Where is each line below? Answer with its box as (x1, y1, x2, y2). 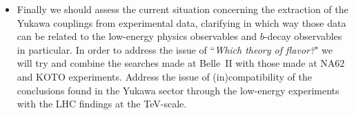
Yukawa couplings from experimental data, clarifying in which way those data (17, 15, 346, 30)
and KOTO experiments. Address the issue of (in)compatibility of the (17, 69, 312, 83)
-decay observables (264, 29, 342, 43)
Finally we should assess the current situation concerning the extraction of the (17, 2, 348, 16)
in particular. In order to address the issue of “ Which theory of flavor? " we (17, 42, 333, 56)
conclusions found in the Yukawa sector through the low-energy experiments (17, 83, 340, 97)
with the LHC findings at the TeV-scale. (17, 96, 187, 111)
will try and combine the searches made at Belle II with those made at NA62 (17, 56, 345, 70)
